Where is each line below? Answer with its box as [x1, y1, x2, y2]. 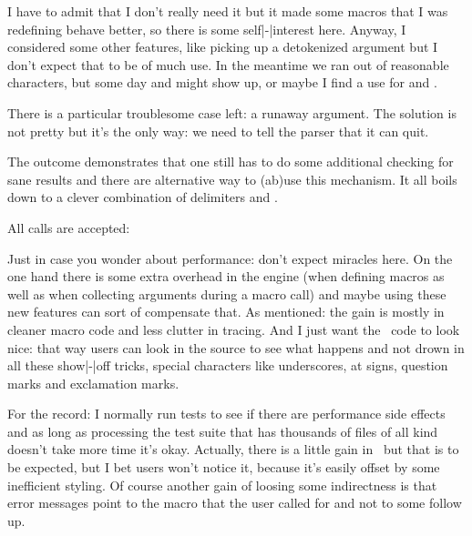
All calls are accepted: [7, 217, 130, 237]
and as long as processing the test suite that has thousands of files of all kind [7, 421, 438, 440]
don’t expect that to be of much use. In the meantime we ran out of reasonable [7, 55, 449, 74]
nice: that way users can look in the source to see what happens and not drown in [7, 338, 465, 357]
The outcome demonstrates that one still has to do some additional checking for [7, 152, 454, 171]
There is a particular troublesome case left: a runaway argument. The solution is [7, 103, 457, 122]
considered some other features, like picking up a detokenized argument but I [7, 37, 438, 56]
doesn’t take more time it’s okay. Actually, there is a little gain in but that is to [7, 440, 459, 459]
